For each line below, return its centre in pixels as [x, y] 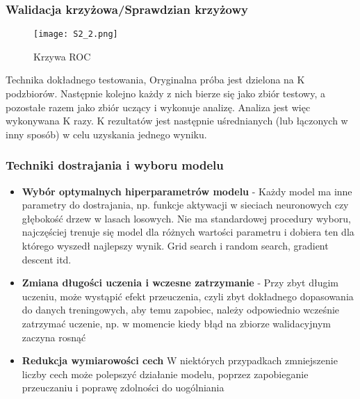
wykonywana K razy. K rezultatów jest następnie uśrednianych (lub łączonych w [177, 121]
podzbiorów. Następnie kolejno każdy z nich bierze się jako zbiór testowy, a [165, 93]
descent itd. [47, 259]
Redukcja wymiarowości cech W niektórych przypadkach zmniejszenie [180, 360]
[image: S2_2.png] [76, 34]
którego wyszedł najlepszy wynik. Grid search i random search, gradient [175, 246]
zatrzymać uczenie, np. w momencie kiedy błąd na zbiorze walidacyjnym [176, 323]
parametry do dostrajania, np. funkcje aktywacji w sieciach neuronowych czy [185, 205]
